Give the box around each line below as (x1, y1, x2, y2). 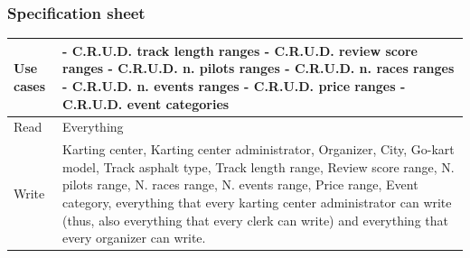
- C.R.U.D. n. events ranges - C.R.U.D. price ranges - (62, 76, 406, 95)
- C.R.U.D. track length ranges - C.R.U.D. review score (62, 41, 418, 60)
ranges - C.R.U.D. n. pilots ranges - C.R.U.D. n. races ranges (62, 59, 455, 78)
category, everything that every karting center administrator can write (62, 192, 452, 211)
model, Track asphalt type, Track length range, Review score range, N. (62, 157, 455, 176)
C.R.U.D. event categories (62, 94, 230, 113)
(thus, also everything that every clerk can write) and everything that (62, 210, 448, 229)
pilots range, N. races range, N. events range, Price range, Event (62, 175, 418, 194)
